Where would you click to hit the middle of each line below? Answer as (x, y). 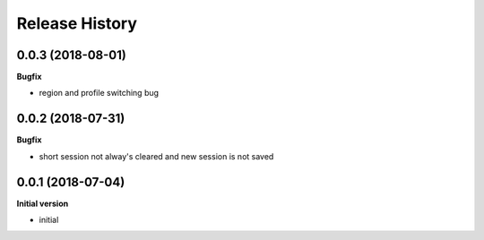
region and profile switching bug (99, 93)
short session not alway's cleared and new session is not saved (156, 156)
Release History (77, 23)
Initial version (43, 203)
